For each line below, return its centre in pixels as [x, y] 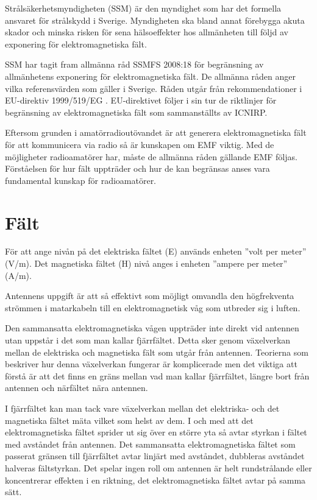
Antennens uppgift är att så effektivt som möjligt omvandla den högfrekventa [150, 296]
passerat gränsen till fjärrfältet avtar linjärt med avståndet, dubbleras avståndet [155, 456]
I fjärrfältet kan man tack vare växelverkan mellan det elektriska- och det [142, 408]
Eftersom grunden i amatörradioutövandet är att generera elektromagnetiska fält [156, 132]
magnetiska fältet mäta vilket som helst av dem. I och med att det [129, 420]
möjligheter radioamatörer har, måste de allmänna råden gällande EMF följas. [151, 156]
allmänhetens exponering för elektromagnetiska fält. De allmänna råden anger [150, 76]
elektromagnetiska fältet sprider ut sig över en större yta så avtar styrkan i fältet [156, 432]
